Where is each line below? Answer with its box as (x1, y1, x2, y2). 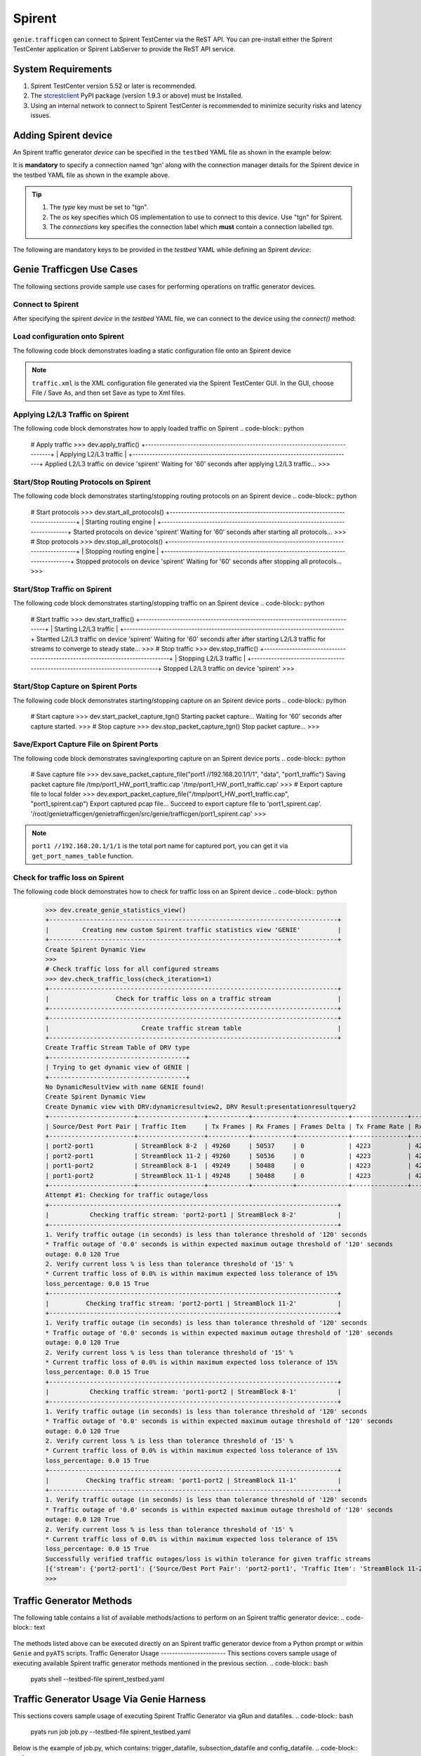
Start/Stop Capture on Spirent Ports (13, 681, 138, 691)
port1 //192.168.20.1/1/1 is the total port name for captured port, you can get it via (32, 841, 288, 850)
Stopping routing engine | (85, 547, 159, 556)
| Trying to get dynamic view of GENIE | (45, 1063, 190, 1071)
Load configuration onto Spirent (13, 332, 124, 341)
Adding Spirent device (13, 129, 113, 141)
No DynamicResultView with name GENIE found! (45, 1083, 205, 1092)
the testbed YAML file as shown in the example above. (13, 171, 170, 179)
